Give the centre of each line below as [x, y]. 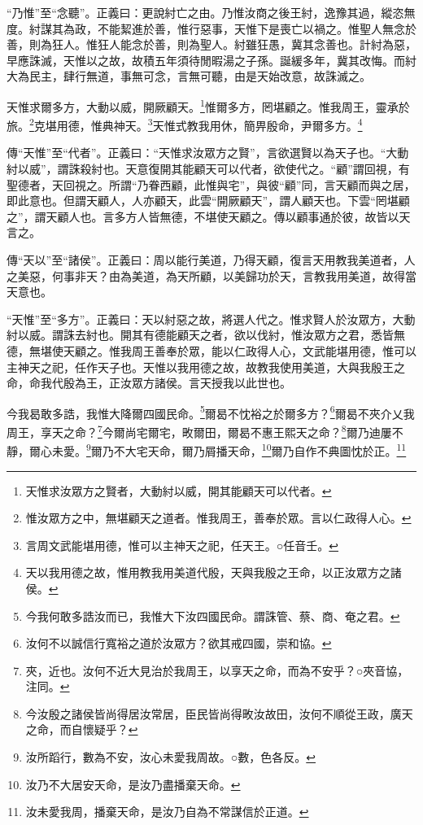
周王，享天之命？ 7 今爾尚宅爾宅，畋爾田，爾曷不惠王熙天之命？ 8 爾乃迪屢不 [205, 431]
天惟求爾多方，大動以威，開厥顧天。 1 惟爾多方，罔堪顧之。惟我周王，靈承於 [208, 105]
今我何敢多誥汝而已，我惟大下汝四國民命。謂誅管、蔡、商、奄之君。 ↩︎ [213, 615]
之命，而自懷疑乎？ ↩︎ [82, 729]
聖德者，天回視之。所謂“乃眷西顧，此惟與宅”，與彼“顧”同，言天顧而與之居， [211, 184]
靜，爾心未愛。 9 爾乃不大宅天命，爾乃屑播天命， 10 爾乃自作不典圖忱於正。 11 [207, 450]
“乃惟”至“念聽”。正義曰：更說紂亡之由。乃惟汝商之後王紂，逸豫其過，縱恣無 [211, 12]
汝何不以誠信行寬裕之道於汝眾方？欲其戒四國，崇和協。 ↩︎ [179, 643]
